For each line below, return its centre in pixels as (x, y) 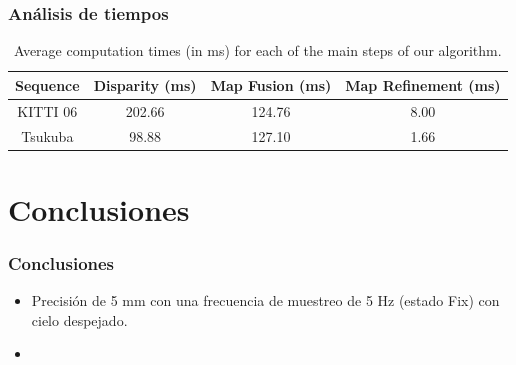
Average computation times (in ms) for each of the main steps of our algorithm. (257, 50)
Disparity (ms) (145, 84)
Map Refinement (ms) (423, 84)
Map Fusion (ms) (271, 84)
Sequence (47, 84)
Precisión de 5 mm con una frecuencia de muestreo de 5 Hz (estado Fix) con (265, 300)
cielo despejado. (79, 319)
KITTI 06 (47, 110)
